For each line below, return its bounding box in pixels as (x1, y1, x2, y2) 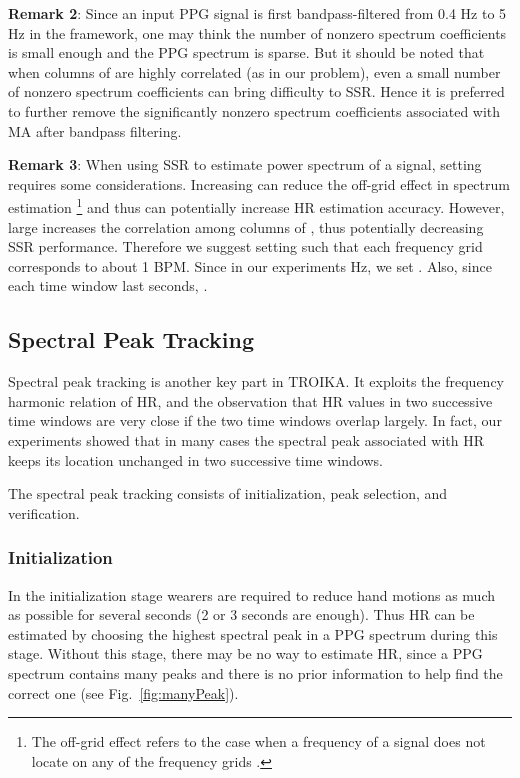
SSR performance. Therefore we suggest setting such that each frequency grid (8, 236, 483, 257)
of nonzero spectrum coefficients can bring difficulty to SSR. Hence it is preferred (8, 81, 505, 102)
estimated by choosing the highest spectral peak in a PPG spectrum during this (8, 623, 498, 644)
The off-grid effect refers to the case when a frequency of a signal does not (31, 731, 486, 752)
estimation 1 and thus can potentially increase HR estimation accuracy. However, (8, 194, 505, 217)
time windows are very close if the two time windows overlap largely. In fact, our (8, 410, 502, 431)
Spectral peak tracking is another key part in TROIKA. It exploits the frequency (8, 371, 505, 392)
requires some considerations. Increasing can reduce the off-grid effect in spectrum (8, 173, 510, 194)
